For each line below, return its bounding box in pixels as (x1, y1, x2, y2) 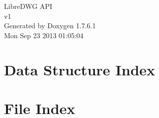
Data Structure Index (4, 59, 156, 79)
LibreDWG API (4, 1, 53, 11)
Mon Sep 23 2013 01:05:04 (4, 30, 83, 40)
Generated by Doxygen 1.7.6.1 (4, 20, 96, 31)
